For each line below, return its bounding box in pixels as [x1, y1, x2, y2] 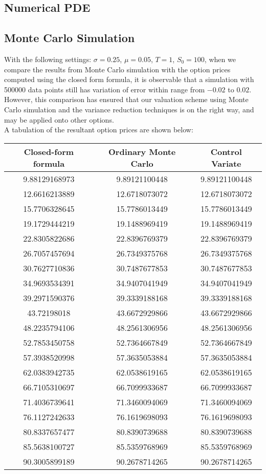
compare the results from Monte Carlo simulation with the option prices [4, 64, 231, 74]
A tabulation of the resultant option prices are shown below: [4, 124, 193, 135]
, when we [204, 53, 236, 64]
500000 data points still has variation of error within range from [4, 84, 205, 94]
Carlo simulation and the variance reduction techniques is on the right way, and [4, 104, 254, 114]
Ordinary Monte [108, 145, 176, 157]
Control [210, 145, 242, 157]
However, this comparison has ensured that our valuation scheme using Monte [4, 94, 249, 105]
